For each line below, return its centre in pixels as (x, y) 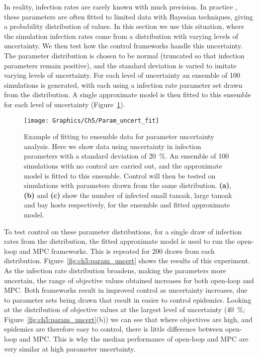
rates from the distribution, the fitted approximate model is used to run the (120, 241)
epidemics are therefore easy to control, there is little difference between (114, 329)
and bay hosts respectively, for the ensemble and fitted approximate (127, 205)
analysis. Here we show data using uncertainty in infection (113, 146)
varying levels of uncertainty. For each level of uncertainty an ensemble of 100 (122, 75)
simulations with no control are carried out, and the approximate (123, 165)
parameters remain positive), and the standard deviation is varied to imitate (120, 65)
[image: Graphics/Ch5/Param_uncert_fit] (92, 120)
